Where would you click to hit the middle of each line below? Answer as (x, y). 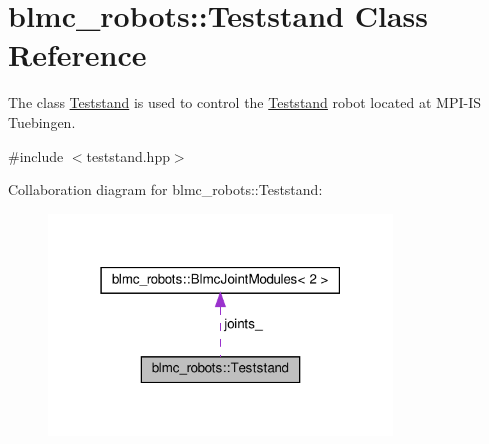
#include (36, 155)
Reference (77, 54)
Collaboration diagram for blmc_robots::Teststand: (165, 189)
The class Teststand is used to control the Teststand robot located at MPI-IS (244, 102)
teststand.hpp (128, 155)
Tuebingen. (42, 121)
